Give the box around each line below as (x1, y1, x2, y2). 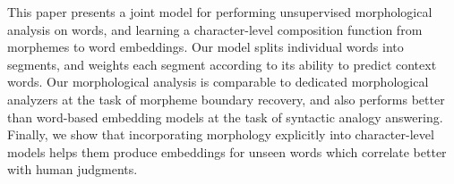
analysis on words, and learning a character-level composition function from (7, 20, 423, 38)
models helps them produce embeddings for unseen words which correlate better (7, 142, 447, 161)
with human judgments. (7, 160, 138, 179)
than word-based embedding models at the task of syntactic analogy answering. (7, 107, 443, 126)
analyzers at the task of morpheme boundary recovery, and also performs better (7, 89, 445, 108)
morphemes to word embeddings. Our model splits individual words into (7, 38, 404, 56)
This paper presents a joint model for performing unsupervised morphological (7, 3, 433, 21)
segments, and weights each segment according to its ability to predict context (7, 54, 437, 73)
